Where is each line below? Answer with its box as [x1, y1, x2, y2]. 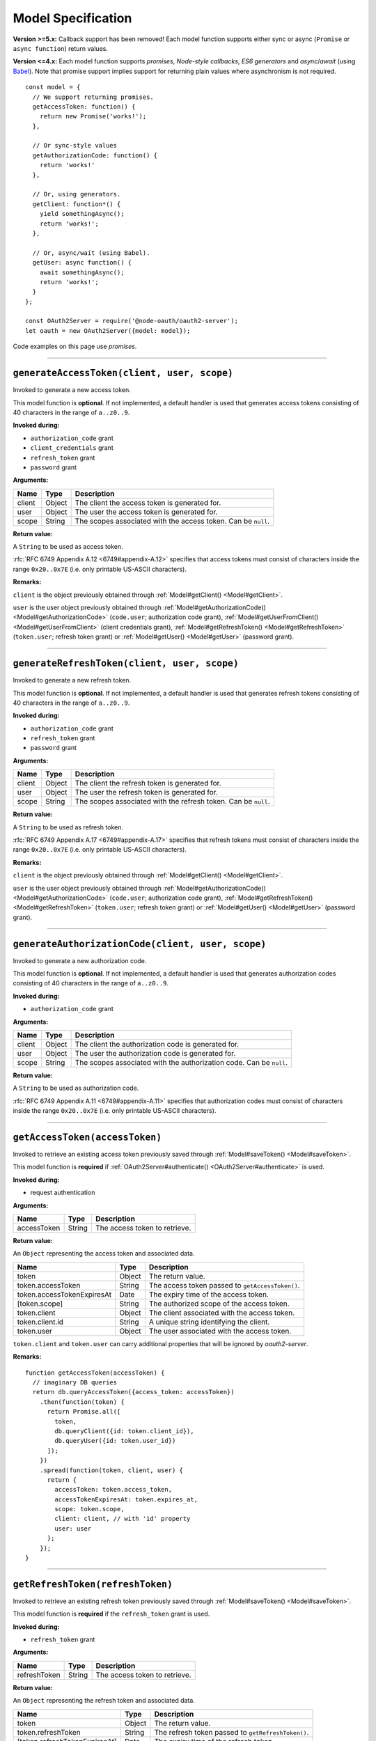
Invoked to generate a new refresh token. [13, 676, 132, 685]
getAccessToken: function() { [32, 102, 136, 111]
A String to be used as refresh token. [13, 822, 123, 832]
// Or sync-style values [32, 141, 118, 150]
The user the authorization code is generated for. [75, 1049, 236, 1058]
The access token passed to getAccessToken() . [148, 1280, 300, 1290]
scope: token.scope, [54, 1505, 125, 1513]
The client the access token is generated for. [75, 498, 221, 508]
